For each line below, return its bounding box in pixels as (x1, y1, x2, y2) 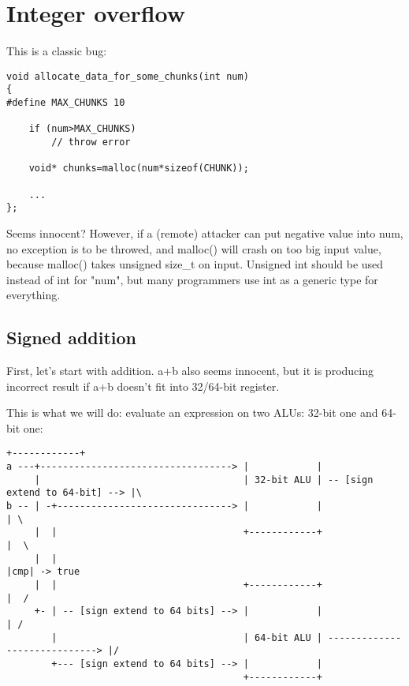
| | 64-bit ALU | (51, 632, 322, 643)
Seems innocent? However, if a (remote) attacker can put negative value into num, (6, 224, 403, 241)
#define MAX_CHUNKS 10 (6, 97, 125, 109)
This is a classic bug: (6, 43, 107, 59)
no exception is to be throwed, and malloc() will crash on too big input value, (6, 240, 381, 257)
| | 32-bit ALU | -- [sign (34, 474, 374, 485)
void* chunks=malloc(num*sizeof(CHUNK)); (28, 163, 249, 174)
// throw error (51, 137, 131, 148)
